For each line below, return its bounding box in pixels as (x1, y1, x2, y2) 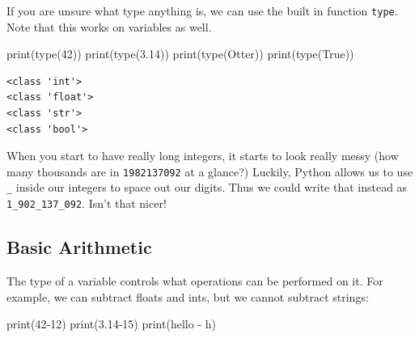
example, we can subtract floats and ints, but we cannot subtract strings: (6, 288, 369, 305)
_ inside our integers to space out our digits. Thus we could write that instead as (6, 179, 408, 196)
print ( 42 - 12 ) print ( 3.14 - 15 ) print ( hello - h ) (6, 315, 216, 332)
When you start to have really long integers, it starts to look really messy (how (6, 147, 399, 164)
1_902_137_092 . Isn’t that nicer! (6, 195, 167, 212)
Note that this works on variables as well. (6, 18, 212, 35)
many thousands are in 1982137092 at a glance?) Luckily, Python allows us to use (6, 163, 413, 180)
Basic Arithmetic (6, 234, 152, 260)
